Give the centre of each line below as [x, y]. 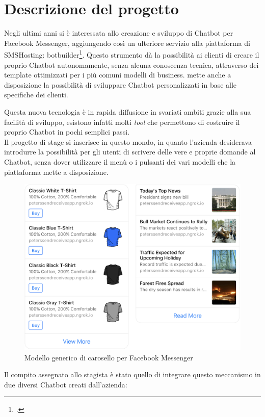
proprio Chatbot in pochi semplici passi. [67, 132]
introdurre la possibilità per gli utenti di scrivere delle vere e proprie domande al [130, 152]
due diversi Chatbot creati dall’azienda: [66, 384]
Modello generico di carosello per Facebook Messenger [109, 357]
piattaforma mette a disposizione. [56, 172]
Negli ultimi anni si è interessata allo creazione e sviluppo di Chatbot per [119, 33]
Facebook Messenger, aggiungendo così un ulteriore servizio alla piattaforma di [127, 43]
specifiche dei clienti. [36, 95]
